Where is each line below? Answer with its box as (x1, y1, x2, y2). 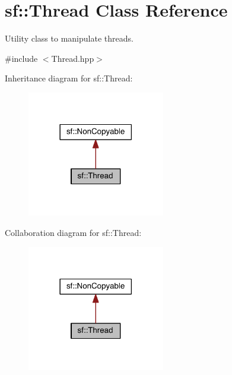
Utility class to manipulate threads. (5, 32, 134, 45)
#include (5, 52, 38, 64)
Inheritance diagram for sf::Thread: (5, 72, 133, 84)
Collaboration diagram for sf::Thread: (5, 226, 142, 238)
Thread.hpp (51, 52, 94, 64)
